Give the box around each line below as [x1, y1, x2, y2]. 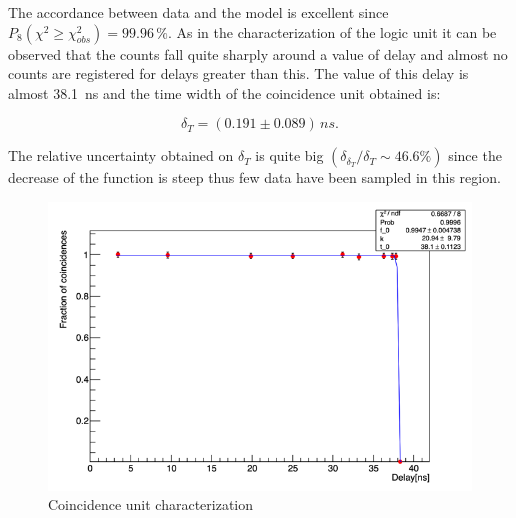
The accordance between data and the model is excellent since [8, 2, 389, 22]
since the [448, 145, 502, 166]
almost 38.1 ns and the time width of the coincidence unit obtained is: [8, 82, 441, 103]
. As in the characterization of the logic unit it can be [167, 21, 497, 42]
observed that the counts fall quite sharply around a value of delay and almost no [8, 43, 508, 64]
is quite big [255, 145, 324, 166]
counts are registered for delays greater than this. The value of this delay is [8, 63, 469, 84]
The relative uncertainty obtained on [8, 145, 234, 166]
